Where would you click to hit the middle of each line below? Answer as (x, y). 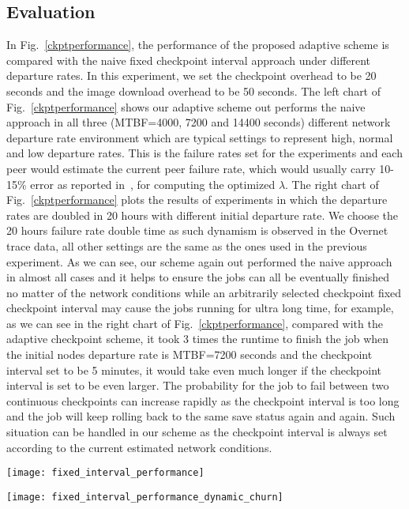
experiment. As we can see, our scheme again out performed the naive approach (199, 261)
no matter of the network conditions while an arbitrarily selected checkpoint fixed (204, 292)
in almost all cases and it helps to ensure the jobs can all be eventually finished (198, 277)
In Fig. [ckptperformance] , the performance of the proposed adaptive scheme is (198, 45)
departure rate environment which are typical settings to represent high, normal (200, 137)
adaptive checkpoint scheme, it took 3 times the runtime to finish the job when (198, 339)
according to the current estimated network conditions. (139, 447)
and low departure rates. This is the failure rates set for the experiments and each (204, 153)
